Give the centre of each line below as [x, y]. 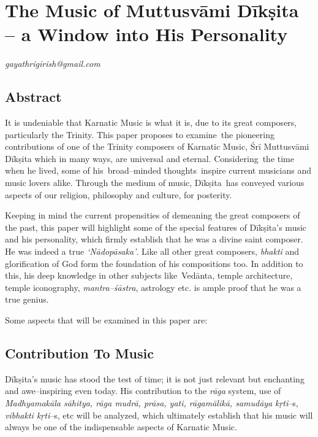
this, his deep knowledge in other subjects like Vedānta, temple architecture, [149, 275]
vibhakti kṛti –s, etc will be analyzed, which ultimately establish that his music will [159, 415]
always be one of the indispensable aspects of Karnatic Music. [121, 427]
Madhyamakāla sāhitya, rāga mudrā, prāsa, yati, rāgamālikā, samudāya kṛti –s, [152, 403]
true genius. [27, 299]
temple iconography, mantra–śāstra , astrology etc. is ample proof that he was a [153, 287]
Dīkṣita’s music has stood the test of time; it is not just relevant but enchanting [155, 378]
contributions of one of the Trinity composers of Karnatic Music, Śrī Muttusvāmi [157, 146]
